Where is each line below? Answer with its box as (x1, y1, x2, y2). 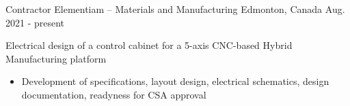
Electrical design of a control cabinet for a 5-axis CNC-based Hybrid (5, 38, 293, 52)
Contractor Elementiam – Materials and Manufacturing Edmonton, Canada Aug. (5, 2, 345, 16)
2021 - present (5, 15, 65, 29)
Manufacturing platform (5, 51, 107, 65)
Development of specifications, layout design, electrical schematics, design (21, 74, 329, 88)
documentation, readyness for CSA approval (21, 87, 206, 101)
